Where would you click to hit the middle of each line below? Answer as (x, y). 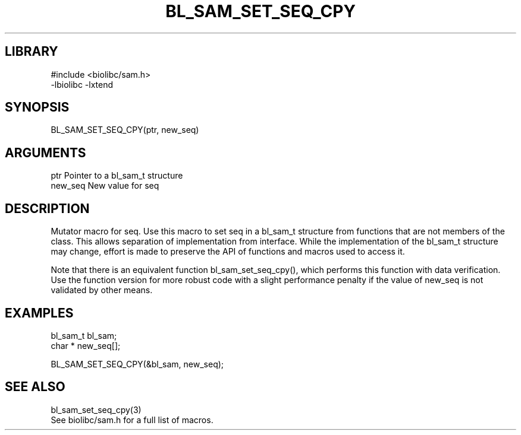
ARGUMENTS (45, 153)
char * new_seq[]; (86, 345)
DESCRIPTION (47, 208)
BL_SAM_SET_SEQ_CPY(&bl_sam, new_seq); (137, 364)
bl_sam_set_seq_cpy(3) (96, 409)
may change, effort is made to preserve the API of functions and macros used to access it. (228, 252)
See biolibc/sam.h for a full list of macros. (132, 420)
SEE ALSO (35, 387)
